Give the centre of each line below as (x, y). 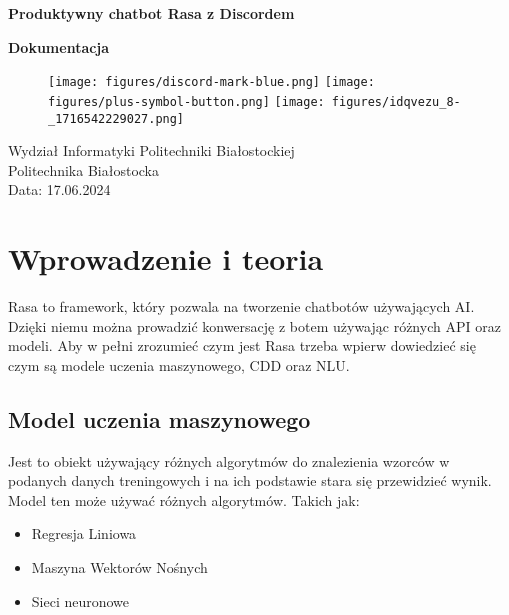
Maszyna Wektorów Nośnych (119, 567)
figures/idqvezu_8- (396, 101)
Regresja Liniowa (84, 533)
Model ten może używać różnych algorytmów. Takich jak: (184, 499)
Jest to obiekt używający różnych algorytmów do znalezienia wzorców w (229, 460)
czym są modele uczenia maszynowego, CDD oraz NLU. (179, 364)
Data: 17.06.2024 (59, 189)
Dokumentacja (59, 46)
